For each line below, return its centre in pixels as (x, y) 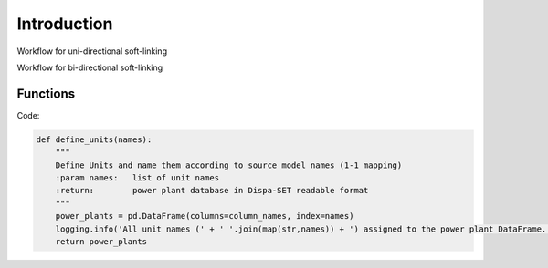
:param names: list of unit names (137, 178)
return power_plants (101, 241)
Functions (46, 93)
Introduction (65, 24)
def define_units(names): (94, 139)
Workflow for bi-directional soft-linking (90, 67)
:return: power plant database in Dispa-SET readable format (212, 191)
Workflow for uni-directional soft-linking (92, 51)
